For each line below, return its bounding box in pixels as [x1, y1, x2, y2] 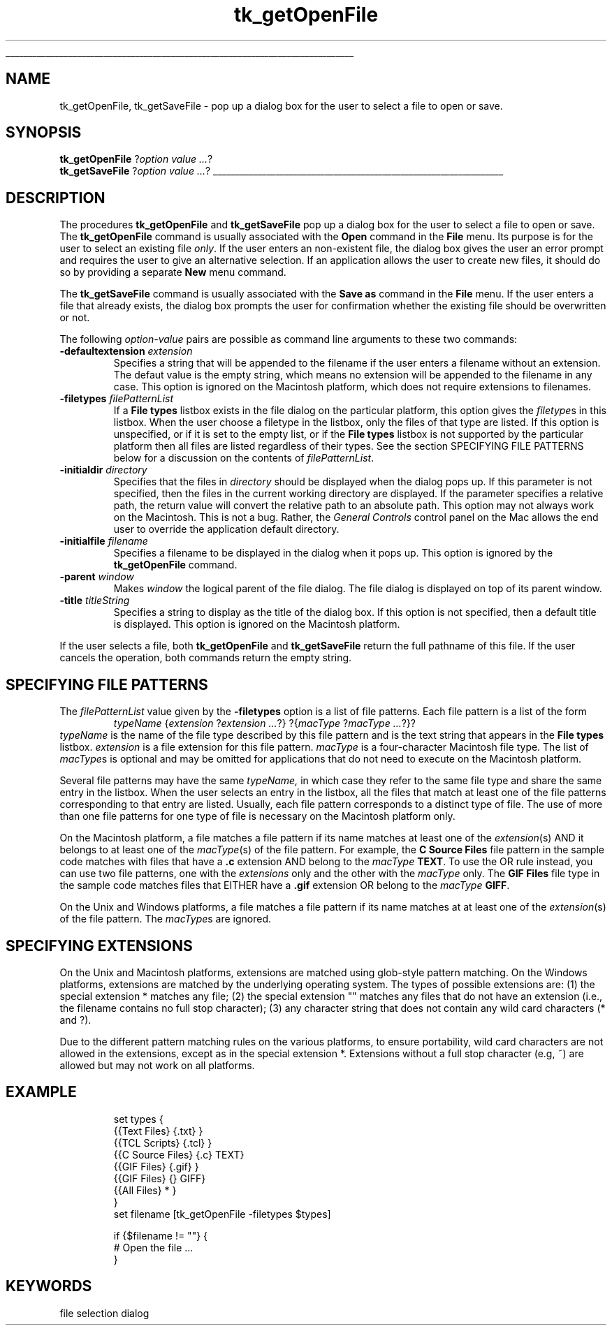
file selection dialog [59, 1307, 150, 1319]
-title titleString [59, 594, 130, 607]
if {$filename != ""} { [113, 1229, 208, 1242]
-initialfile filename [59, 535, 148, 547]
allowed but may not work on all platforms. [59, 1059, 255, 1071]
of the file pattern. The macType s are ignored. [59, 913, 272, 925]
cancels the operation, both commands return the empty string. [59, 652, 352, 664]
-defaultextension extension [59, 345, 193, 358]
